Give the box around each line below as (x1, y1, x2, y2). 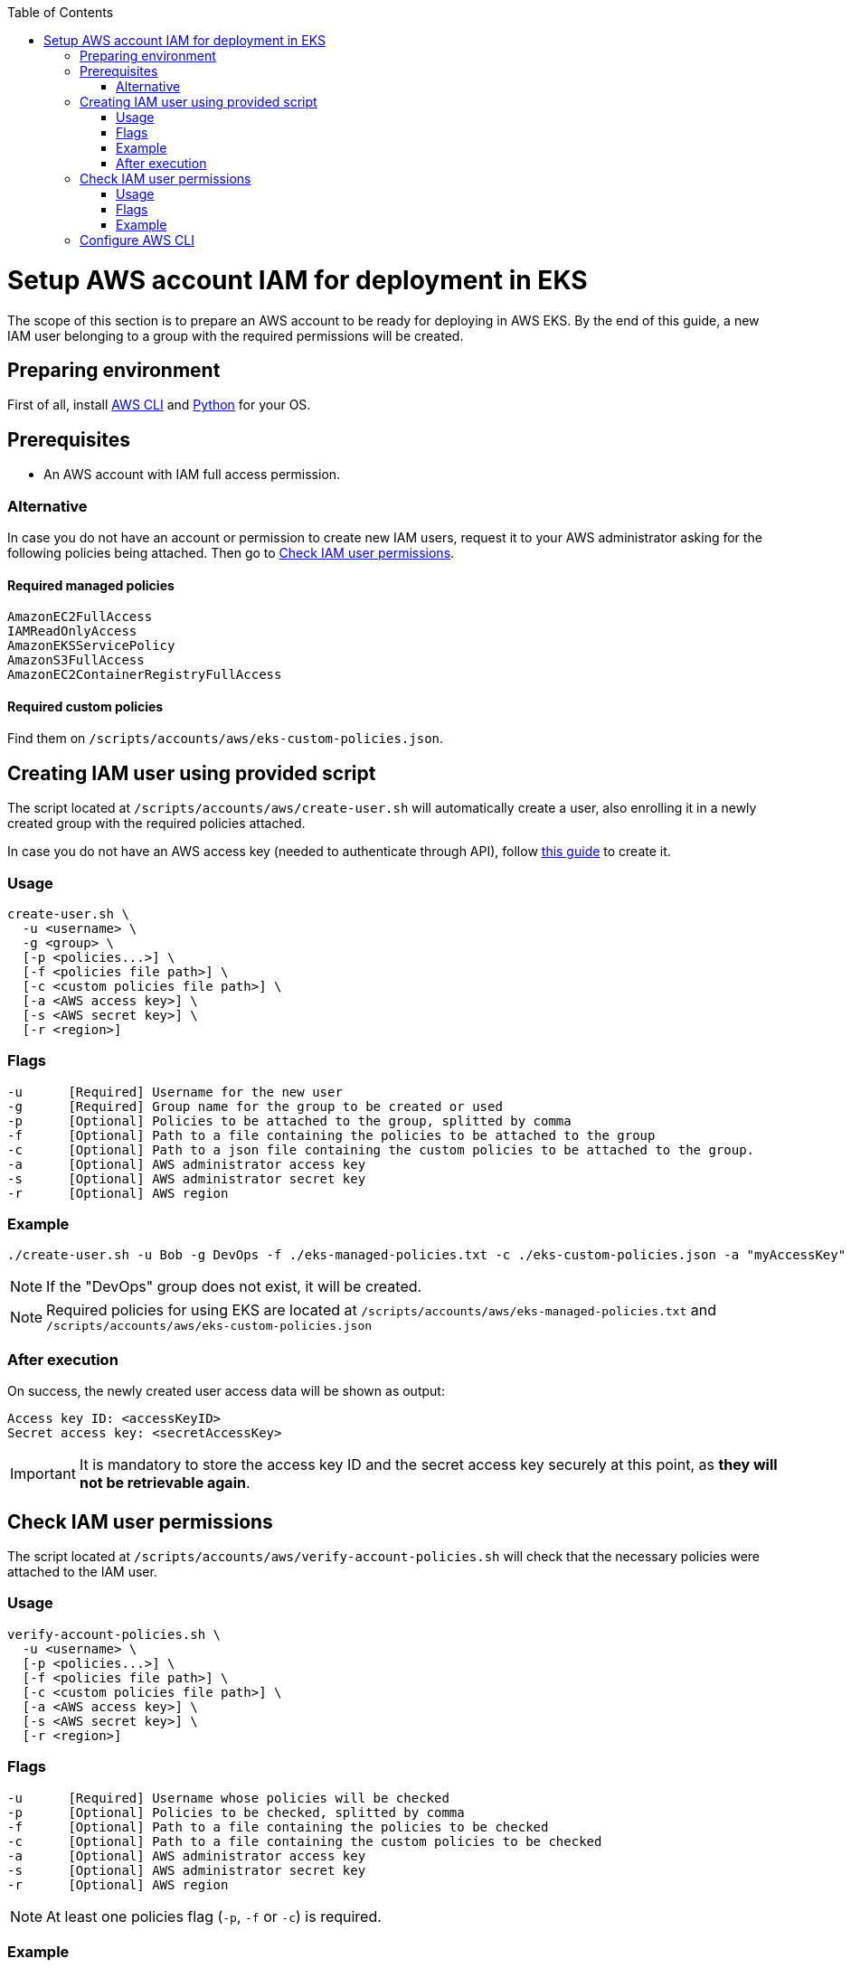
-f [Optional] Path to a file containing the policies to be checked (7, 1819, 549, 1834)
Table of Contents (7, 5, 114, 20)
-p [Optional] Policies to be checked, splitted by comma (7, 1804, 465, 1820)
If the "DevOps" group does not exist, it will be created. (46, 1277, 422, 1296)
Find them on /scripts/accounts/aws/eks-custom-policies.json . (7, 730, 444, 747)
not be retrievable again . (79, 1474, 251, 1492)
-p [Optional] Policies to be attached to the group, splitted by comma (7, 1113, 572, 1128)
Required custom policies (7, 698, 164, 714)
